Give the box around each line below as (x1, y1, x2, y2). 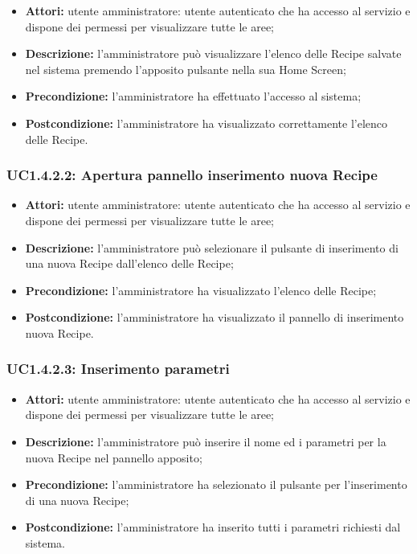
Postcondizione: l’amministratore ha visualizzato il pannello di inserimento (25, 309, 404, 326)
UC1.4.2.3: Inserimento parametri (6, 359, 230, 379)
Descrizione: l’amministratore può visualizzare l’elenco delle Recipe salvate (25, 45, 402, 62)
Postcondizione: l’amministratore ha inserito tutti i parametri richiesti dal (25, 519, 401, 536)
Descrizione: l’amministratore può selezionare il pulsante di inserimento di (25, 239, 399, 256)
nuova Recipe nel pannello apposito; (25, 449, 202, 466)
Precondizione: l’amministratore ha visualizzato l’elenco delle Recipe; (25, 281, 377, 298)
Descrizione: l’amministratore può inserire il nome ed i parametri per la (25, 433, 386, 449)
